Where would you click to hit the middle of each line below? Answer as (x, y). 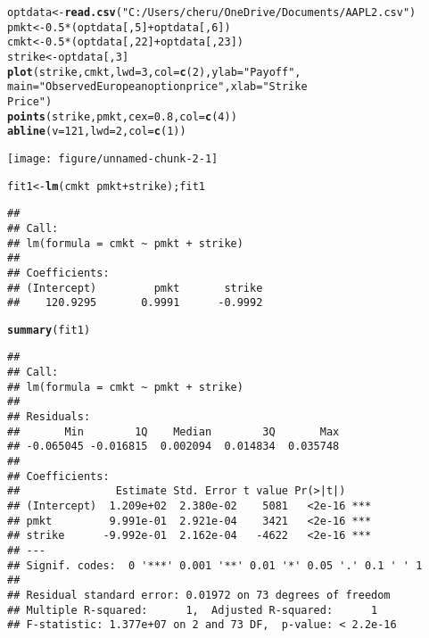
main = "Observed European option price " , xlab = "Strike (157, 87)
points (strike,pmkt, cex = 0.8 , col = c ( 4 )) (122, 116)
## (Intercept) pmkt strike (135, 288)
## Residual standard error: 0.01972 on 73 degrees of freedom (199, 595)
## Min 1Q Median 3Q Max (173, 431)
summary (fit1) (49, 330)
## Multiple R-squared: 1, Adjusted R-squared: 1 (193, 610)
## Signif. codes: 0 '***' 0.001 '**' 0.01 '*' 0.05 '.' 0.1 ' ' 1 (215, 565)
